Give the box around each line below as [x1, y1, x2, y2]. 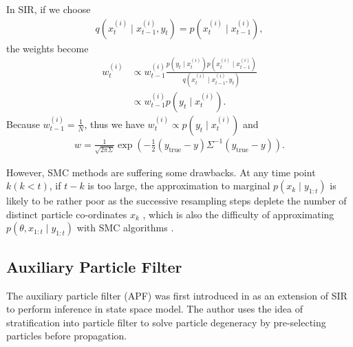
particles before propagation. [6, 328, 127, 343]
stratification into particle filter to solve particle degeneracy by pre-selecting [6, 315, 326, 329]
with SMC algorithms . [76, 220, 174, 235]
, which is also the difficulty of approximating [142, 207, 334, 221]
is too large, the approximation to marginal [87, 178, 270, 193]
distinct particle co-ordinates [6, 207, 127, 221]
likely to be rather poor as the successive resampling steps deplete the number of [6, 193, 347, 208]
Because [6, 116, 40, 131]
